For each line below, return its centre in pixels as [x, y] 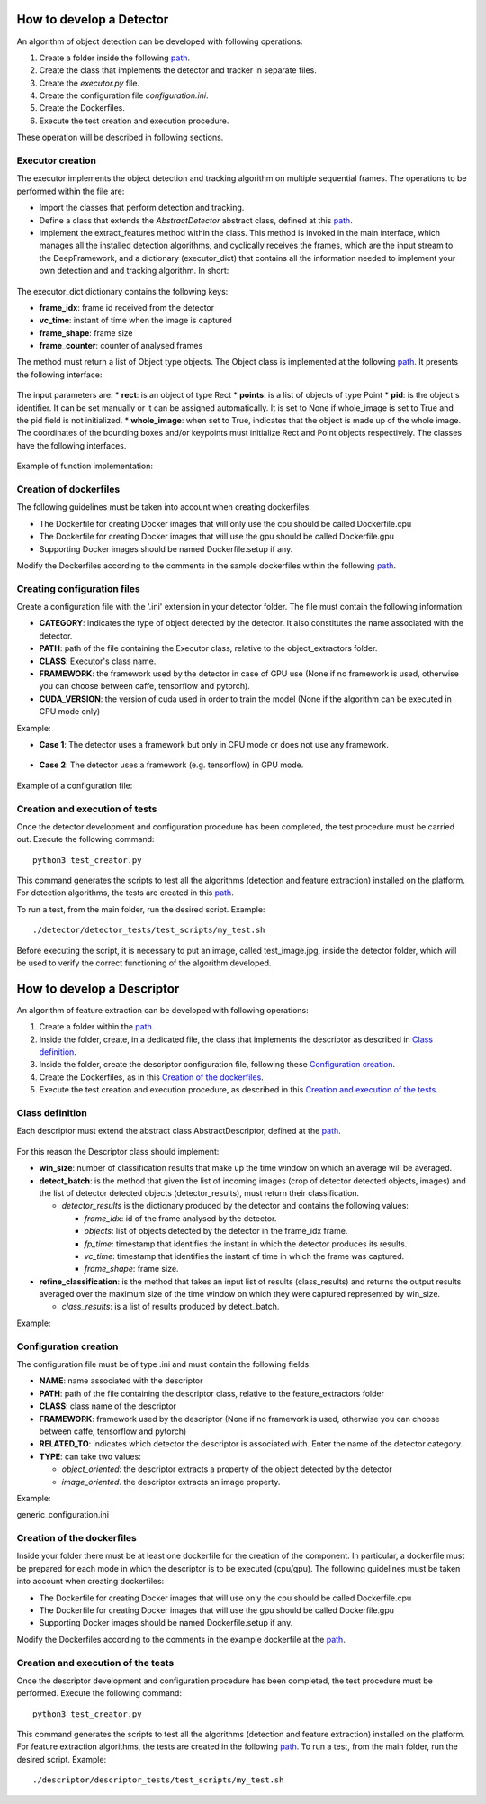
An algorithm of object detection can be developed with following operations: [160, 41]
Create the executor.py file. [89, 83]
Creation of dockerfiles [68, 489]
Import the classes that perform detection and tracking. [142, 208]
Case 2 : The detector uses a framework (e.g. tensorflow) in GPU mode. [171, 765]
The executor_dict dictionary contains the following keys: [122, 291]
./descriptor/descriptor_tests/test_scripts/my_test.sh [158, 1780]
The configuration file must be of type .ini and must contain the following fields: [164, 1364]
